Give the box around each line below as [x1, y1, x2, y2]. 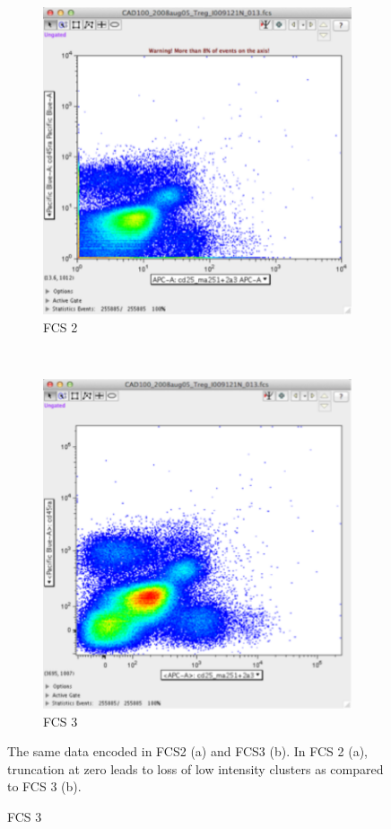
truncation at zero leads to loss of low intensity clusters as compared [7, 759, 384, 778]
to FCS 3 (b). [7, 777, 82, 796]
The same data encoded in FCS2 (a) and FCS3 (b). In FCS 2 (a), [7, 742, 368, 761]
